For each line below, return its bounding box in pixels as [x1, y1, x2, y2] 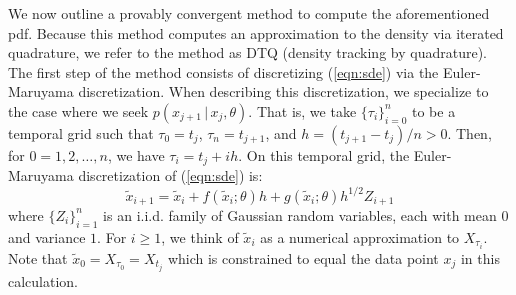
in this [460, 247, 500, 268]
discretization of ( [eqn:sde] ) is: [78, 165, 263, 186]
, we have [107, 144, 165, 165]
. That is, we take [248, 100, 357, 121]
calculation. [8, 270, 79, 291]
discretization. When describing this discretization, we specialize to [78, 81, 489, 102]
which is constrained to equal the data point [167, 247, 439, 268]
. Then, [447, 122, 492, 143]
